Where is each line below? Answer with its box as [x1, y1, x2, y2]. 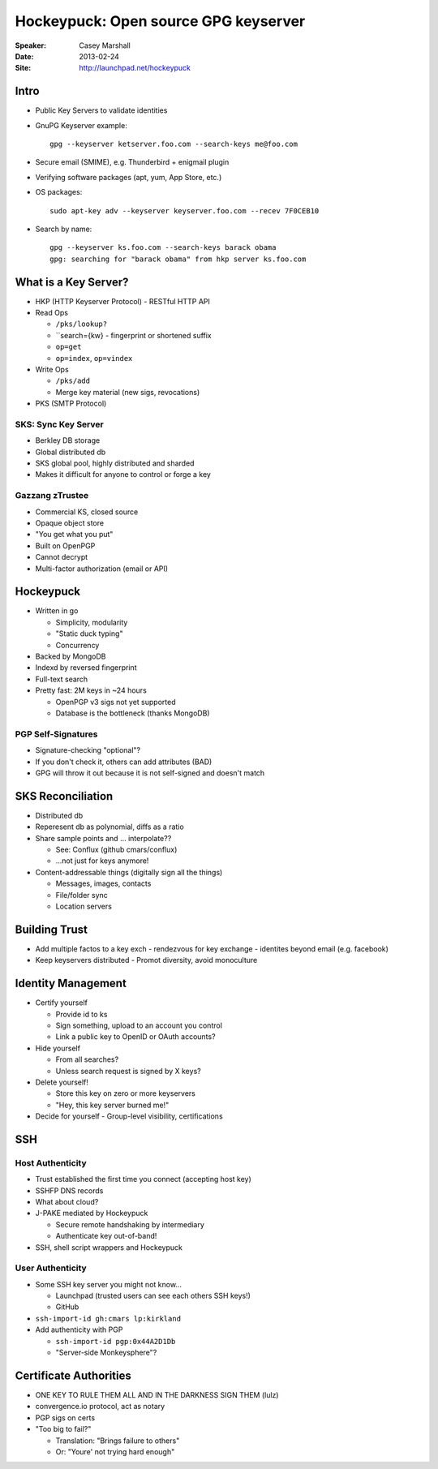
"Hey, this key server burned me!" [55, 1100, 170, 1110]
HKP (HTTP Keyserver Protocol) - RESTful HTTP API [35, 296, 211, 306]
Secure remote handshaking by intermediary [55, 1219, 204, 1229]
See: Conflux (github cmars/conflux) [55, 844, 178, 854]
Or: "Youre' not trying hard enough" [55, 1446, 175, 1456]
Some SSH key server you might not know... [35, 1279, 182, 1289]
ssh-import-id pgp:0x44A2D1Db [55, 1337, 176, 1346]
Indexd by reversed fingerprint [35, 663, 137, 672]
